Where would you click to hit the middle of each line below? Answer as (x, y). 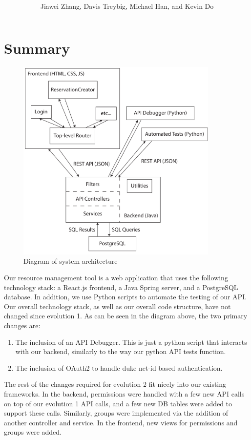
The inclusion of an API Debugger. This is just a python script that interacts (131, 342)
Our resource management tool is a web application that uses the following (116, 278)
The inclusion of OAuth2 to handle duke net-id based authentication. (119, 367)
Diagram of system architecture (71, 261)
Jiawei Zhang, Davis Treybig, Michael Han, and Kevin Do (127, 6)
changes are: (22, 325)
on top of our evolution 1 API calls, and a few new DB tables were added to (118, 403)
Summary (37, 48)
